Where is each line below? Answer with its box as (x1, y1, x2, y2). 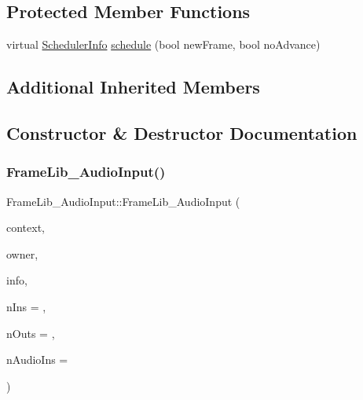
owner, (6, 245, 38, 262)
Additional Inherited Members (6, 75, 260, 99)
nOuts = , (6, 325, 55, 341)
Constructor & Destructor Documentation (6, 120, 357, 145)
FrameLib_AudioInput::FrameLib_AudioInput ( (6, 193, 240, 209)
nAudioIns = (6, 351, 68, 368)
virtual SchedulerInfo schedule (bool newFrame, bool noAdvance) (6, 36, 321, 53)
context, (6, 219, 45, 236)
